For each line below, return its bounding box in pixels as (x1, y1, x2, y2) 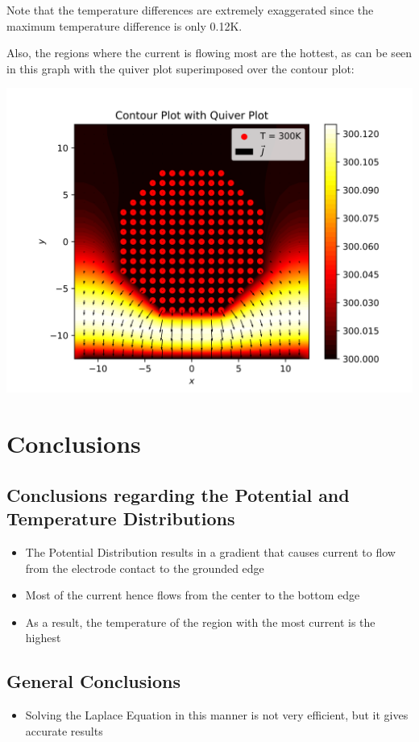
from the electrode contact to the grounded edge (25, 559, 264, 576)
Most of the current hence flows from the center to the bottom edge (25, 587, 360, 603)
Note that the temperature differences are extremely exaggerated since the (6, 2, 374, 18)
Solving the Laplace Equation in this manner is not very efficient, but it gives (25, 707, 409, 723)
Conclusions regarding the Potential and (6, 482, 350, 507)
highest (25, 629, 61, 646)
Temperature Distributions (6, 506, 235, 531)
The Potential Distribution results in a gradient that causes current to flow (25, 543, 396, 560)
